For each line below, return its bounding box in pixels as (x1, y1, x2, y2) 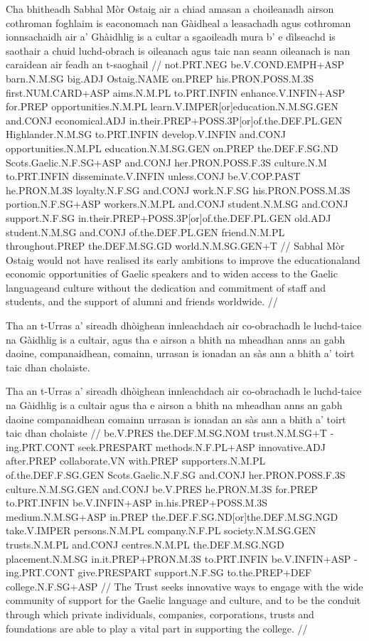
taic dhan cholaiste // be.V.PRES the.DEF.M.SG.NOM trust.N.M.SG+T (6, 425, 327, 440)
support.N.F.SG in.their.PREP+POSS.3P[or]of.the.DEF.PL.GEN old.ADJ (6, 210, 331, 225)
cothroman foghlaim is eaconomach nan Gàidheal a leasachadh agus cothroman (6, 15, 351, 30)
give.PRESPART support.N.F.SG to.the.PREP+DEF (77, 565, 312, 580)
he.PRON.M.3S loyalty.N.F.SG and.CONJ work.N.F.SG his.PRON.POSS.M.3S (6, 182, 351, 197)
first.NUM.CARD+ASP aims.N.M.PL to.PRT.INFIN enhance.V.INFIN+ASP (6, 85, 346, 100)
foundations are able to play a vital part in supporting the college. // (6, 620, 308, 635)
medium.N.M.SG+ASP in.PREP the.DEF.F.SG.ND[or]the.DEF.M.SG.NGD (6, 509, 338, 524)
